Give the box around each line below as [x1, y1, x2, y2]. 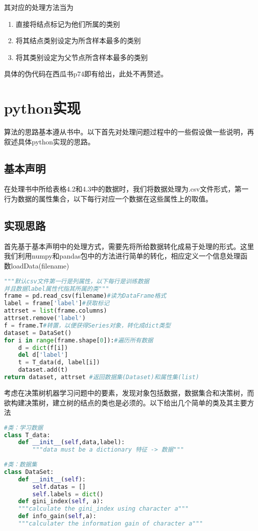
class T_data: [4, 431, 51, 439]
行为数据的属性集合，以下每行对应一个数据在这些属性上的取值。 [4, 194, 212, 204]
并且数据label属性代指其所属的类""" [4, 285, 109, 292]
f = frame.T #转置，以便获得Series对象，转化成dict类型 [4, 322, 171, 329]
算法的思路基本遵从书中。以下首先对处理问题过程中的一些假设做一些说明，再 [4, 127, 254, 137]
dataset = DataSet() [4, 329, 72, 336]
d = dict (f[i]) [18, 344, 68, 351]
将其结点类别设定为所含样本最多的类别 [15, 35, 141, 46]
